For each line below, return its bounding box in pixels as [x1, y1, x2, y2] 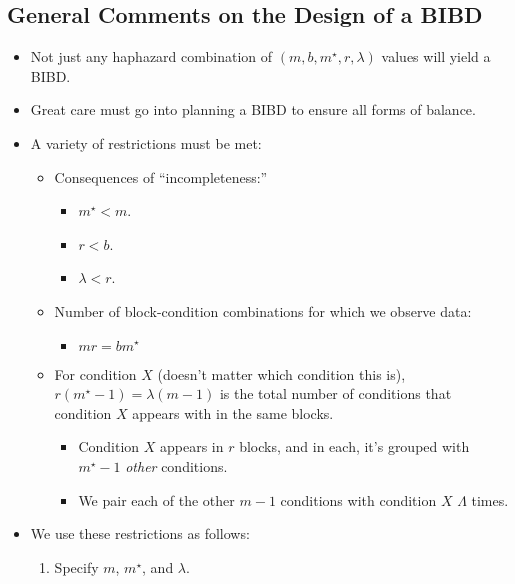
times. [471, 489, 509, 510]
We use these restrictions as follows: [30, 523, 250, 544]
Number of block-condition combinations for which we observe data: [54, 300, 472, 321]
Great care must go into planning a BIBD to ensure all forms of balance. [30, 99, 476, 120]
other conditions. [125, 455, 228, 476]
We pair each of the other [78, 489, 235, 510]
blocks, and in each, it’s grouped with [239, 436, 470, 457]
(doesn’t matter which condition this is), [157, 363, 406, 384]
